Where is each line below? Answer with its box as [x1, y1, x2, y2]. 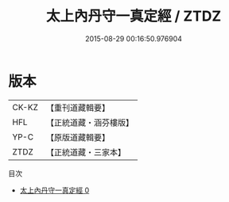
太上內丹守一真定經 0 [19, 185, 90, 195]
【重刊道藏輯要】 [45, 102, 110, 113]
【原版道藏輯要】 [45, 131, 110, 143]
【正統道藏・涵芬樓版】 [45, 116, 134, 128]
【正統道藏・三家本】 [45, 147, 126, 158]
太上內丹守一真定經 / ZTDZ [45, 7, 222, 25]
